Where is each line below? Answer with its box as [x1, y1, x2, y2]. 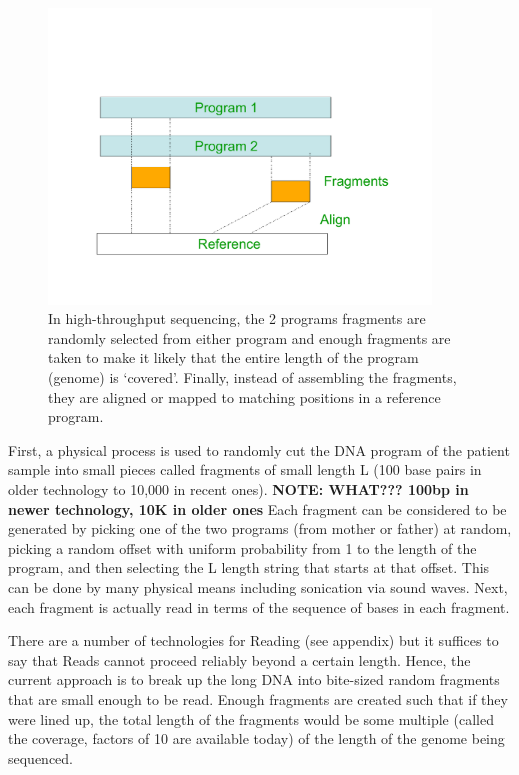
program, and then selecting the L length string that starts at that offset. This [8, 557, 490, 578]
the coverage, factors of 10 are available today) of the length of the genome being [8, 728, 505, 749]
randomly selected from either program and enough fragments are [48, 327, 451, 348]
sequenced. [8, 747, 74, 768]
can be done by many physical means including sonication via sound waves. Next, [8, 576, 508, 597]
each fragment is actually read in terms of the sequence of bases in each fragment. [8, 596, 510, 617]
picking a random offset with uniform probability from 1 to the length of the [8, 537, 477, 558]
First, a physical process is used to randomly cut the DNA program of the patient [8, 439, 510, 460]
